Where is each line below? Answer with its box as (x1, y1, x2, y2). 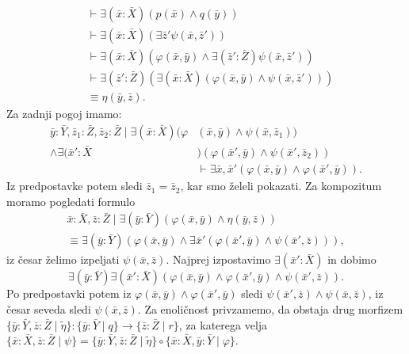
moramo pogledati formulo (6, 192, 136, 209)
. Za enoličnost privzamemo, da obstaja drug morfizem (137, 300, 403, 317)
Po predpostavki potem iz (6, 285, 132, 302)
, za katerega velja (178, 316, 268, 333)
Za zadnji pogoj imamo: (6, 105, 122, 122)
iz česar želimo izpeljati (6, 251, 120, 268)
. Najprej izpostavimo (166, 251, 271, 268)
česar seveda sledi (6, 300, 91, 317)
